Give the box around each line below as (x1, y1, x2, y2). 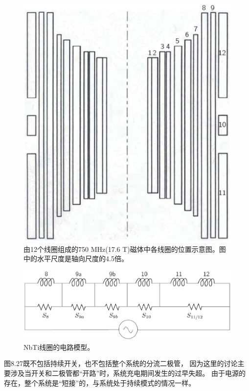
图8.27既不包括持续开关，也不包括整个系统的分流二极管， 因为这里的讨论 (4, 358, 238, 368)
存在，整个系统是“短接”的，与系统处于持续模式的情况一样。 (4, 377, 196, 388)
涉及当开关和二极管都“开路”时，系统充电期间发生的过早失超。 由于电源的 (10, 367, 246, 378)
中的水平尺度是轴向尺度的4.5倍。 (23, 253, 128, 264)
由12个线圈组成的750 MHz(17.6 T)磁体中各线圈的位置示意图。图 (23, 244, 226, 254)
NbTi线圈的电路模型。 (23, 342, 94, 352)
